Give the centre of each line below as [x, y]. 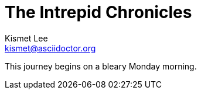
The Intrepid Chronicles [98, 12]
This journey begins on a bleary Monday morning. [101, 66]
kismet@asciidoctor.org [50, 48]
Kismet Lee [26, 38]
